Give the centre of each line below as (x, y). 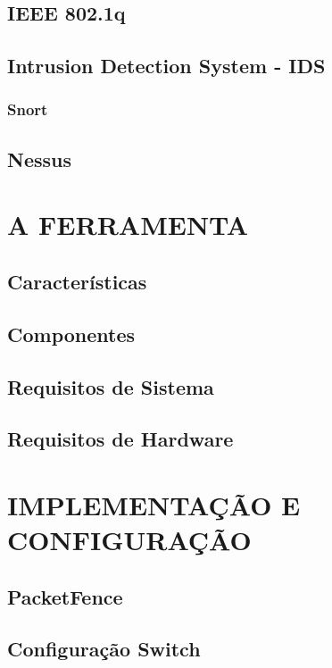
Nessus (39, 159)
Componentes (71, 334)
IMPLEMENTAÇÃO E (154, 504)
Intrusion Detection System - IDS (166, 66)
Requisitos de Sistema (111, 386)
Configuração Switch (104, 649)
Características (77, 281)
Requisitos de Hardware (120, 439)
